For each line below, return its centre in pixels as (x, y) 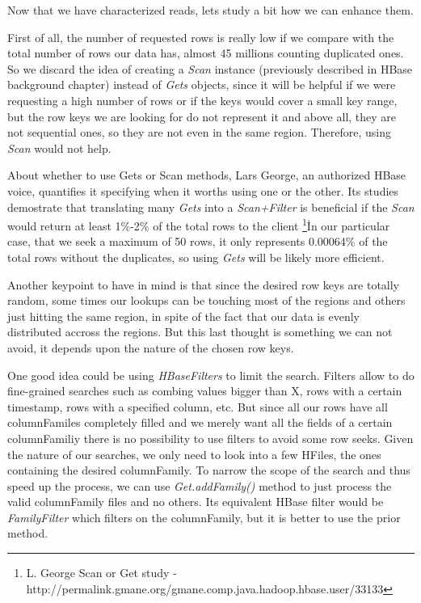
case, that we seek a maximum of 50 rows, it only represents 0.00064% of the (198, 241)
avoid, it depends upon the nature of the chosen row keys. (151, 347)
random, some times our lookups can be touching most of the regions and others (206, 300)
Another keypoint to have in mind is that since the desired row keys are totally (204, 284)
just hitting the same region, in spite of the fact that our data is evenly (183, 316)
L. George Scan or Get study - (101, 573)
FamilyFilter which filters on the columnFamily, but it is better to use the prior (204, 517)
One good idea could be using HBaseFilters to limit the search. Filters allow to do (211, 375)
